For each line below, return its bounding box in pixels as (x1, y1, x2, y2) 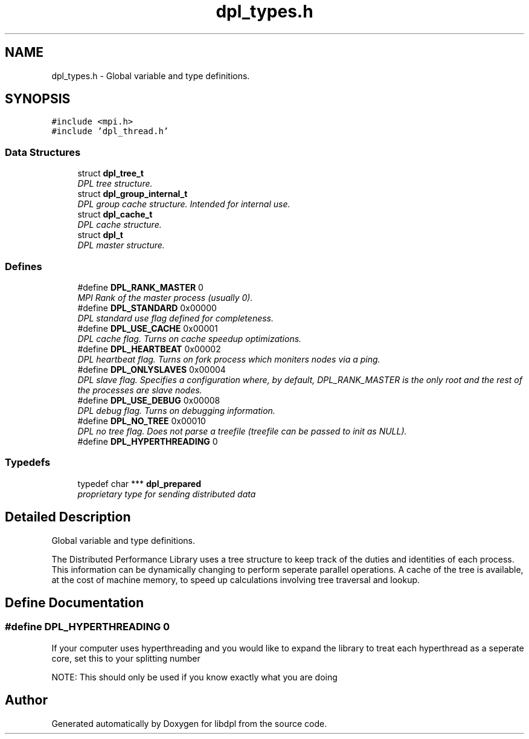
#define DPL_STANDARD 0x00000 (77, 302, 217, 313)
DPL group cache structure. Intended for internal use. (77, 199, 290, 210)
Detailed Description (5, 509, 131, 525)
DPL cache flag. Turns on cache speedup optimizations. (77, 333, 302, 344)
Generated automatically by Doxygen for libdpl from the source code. (51, 718, 327, 729)
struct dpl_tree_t (77, 168, 144, 179)
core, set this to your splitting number (51, 653, 200, 663)
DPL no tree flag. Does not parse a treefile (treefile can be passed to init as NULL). (77, 425, 407, 436)
